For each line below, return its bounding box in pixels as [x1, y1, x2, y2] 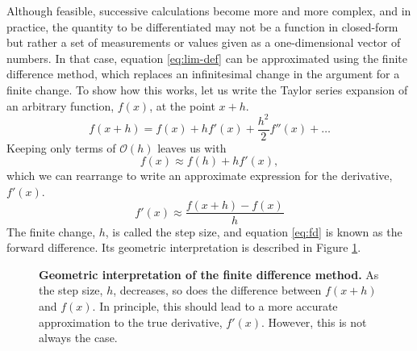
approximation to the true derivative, [39, 313, 223, 330]
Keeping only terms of [6, 139, 116, 156]
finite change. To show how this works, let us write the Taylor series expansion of [6, 81, 408, 98]
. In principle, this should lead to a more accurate [92, 297, 338, 314]
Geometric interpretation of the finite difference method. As [39, 265, 379, 282]
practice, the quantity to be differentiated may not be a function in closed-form [6, 18, 398, 35]
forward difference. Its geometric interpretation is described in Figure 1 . [6, 239, 361, 256]
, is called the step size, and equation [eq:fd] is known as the [105, 223, 402, 240]
